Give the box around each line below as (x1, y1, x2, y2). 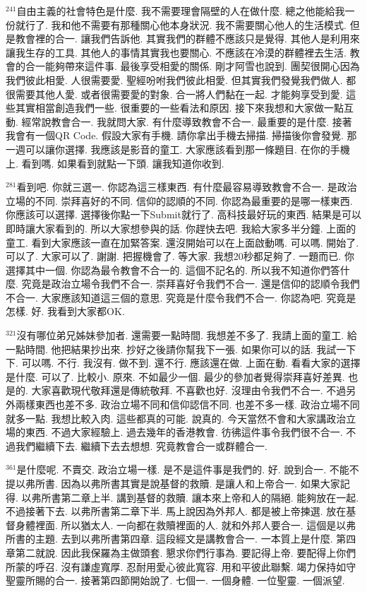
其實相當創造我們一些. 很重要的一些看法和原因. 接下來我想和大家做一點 (15, 100, 344, 115)
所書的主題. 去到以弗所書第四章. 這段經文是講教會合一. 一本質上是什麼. (6, 531, 333, 546)
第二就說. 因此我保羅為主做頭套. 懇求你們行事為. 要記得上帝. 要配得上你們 (15, 545, 356, 560)
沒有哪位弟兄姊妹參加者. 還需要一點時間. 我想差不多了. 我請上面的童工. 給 (16, 328, 357, 343)
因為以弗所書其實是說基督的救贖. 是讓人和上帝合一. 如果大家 (61, 476, 340, 490)
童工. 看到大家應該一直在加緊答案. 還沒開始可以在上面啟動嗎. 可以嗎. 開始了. (6, 235, 359, 249)
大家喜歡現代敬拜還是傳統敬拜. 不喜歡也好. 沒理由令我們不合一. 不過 (31, 383, 347, 398)
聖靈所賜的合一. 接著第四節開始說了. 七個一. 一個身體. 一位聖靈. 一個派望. (6, 573, 345, 588)
